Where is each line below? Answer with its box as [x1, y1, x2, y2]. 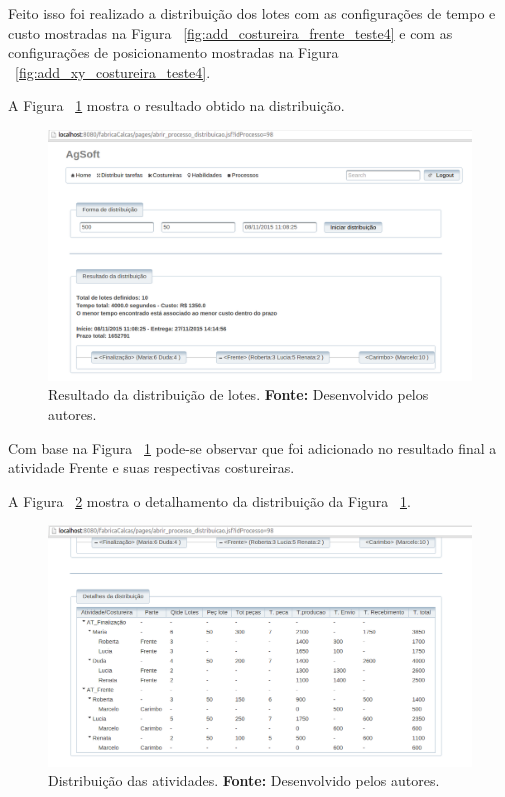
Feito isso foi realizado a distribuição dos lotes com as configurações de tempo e [8, 3, 496, 23]
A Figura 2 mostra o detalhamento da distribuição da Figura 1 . [8, 490, 411, 511]
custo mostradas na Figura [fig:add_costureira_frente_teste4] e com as [8, 22, 453, 43]
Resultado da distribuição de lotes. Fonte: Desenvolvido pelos [48, 384, 429, 405]
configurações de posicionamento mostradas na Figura [8, 42, 339, 63]
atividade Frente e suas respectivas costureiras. [8, 457, 295, 478]
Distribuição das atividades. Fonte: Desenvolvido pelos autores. [48, 770, 440, 791]
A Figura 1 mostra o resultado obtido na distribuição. [8, 95, 345, 116]
